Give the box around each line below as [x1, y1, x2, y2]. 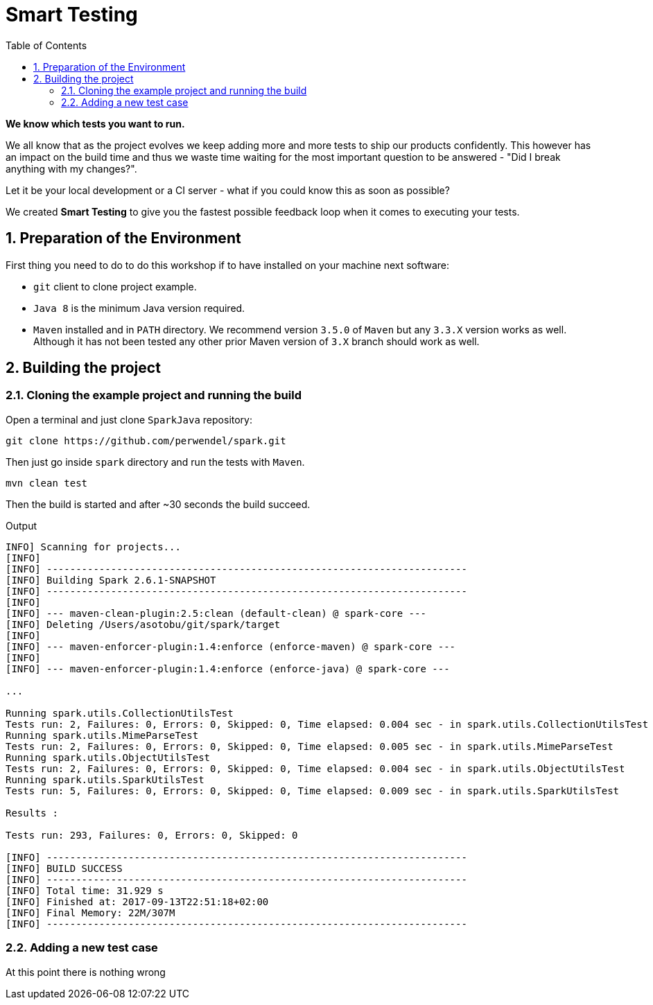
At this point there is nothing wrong [6, 965, 166, 978]
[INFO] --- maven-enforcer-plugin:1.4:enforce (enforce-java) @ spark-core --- [6, 663, 450, 674]
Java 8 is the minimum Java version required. [33, 301, 245, 314]
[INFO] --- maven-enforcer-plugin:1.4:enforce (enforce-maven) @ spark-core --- [6, 640, 456, 652]
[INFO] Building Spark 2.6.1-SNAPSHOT [6, 574, 216, 586]
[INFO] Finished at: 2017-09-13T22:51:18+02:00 [6, 895, 269, 907]
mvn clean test [6, 477, 88, 489]
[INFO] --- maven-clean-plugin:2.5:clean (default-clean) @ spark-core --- [6, 607, 426, 619]
